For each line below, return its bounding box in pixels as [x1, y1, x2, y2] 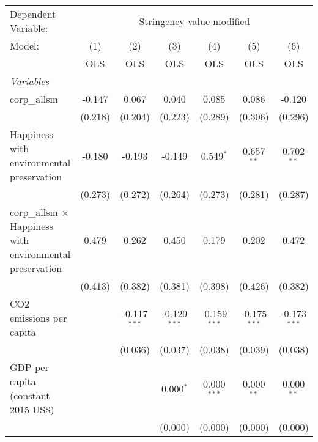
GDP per [10, 360, 49, 374]
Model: [10, 39, 40, 53]
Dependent [10, 7, 56, 21]
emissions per [10, 311, 67, 325]
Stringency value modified [139, 13, 250, 28]
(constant [10, 388, 50, 402]
